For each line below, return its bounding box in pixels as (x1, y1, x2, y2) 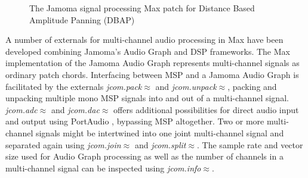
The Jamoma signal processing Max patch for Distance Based (29, 2, 255, 14)
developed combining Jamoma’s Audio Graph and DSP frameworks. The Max (5, 45, 290, 57)
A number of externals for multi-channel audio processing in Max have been (5, 33, 284, 46)
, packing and (227, 80, 277, 92)
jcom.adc (5, 103, 38, 115)
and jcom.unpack (155, 80, 217, 92)
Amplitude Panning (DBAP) (29, 13, 135, 26)
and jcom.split (134, 138, 186, 151)
